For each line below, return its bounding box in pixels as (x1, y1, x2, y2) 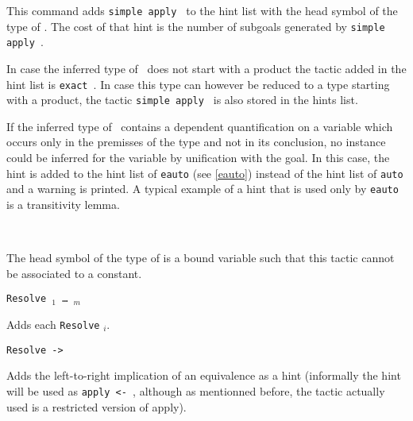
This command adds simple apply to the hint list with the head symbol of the (6, 2, 398, 18)
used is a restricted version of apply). (6, 398, 187, 415)
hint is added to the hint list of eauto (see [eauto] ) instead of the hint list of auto (6, 164, 403, 181)
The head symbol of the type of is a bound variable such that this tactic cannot (6, 249, 395, 266)
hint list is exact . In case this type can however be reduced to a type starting (6, 75, 390, 92)
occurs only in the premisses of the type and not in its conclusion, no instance (6, 133, 386, 150)
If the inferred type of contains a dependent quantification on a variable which (6, 118, 393, 134)
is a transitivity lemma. (6, 195, 120, 212)
